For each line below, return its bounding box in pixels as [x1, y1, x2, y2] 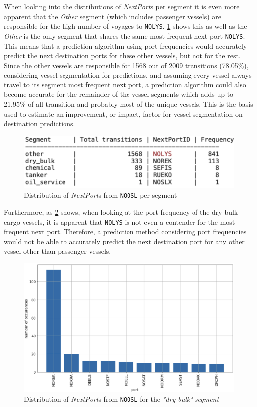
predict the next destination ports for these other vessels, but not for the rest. [4, 50, 241, 61]
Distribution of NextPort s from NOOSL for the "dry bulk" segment [24, 394, 219, 404]
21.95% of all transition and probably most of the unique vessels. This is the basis [4, 99, 253, 109]
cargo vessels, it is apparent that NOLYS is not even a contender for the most [4, 216, 235, 227]
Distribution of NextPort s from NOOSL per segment [24, 190, 177, 200]
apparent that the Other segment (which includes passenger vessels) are [4, 11, 221, 21]
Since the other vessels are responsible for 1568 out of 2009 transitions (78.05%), [4, 60, 249, 70]
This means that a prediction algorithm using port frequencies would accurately [4, 40, 247, 51]
